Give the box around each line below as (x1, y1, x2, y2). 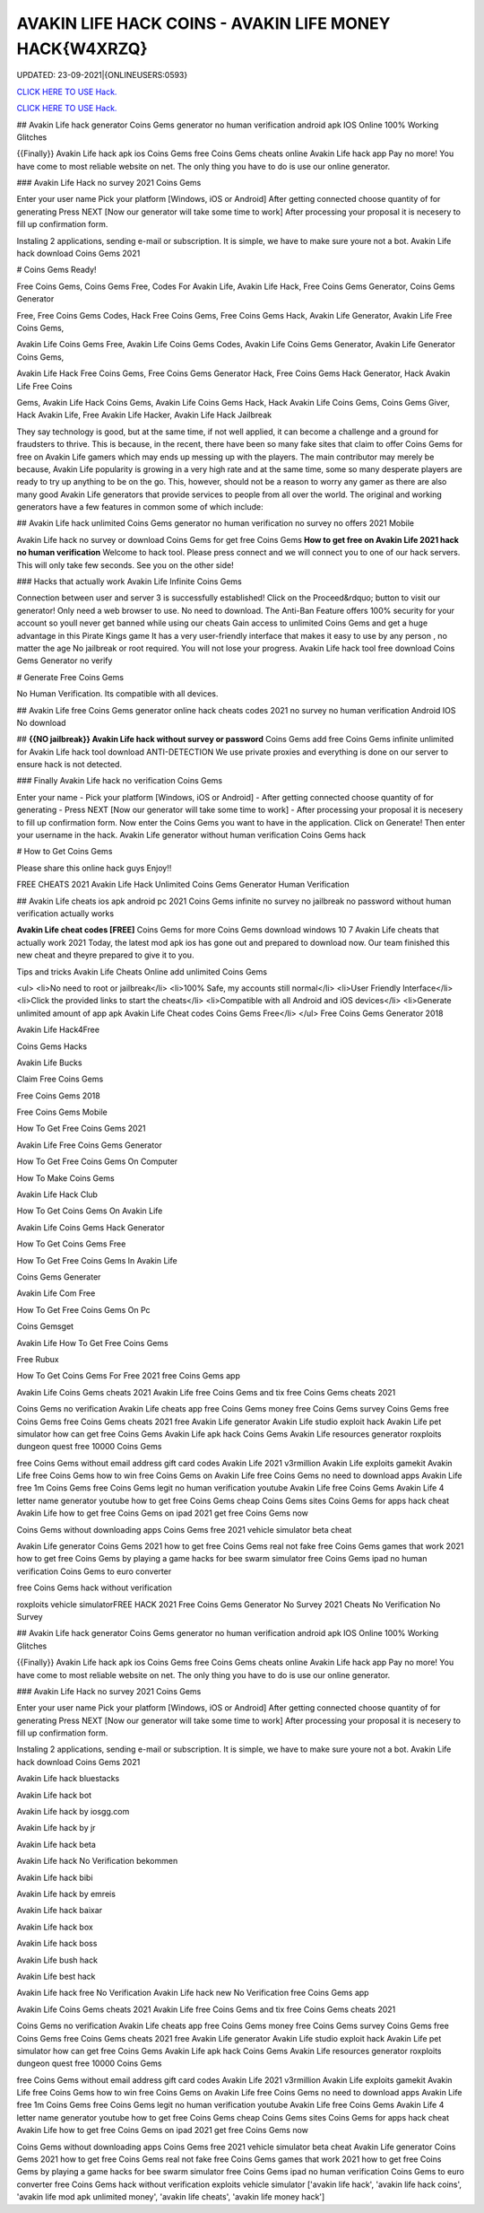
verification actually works (16, 908, 115, 919)
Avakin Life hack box (16, 1921, 93, 1932)
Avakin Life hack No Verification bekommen (16, 1856, 178, 1867)
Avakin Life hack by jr (16, 1823, 96, 1833)
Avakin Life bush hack (16, 1955, 99, 1965)
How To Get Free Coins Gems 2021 (16, 1123, 146, 1134)
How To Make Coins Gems (16, 1172, 116, 1184)
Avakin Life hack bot (16, 1789, 92, 1800)
